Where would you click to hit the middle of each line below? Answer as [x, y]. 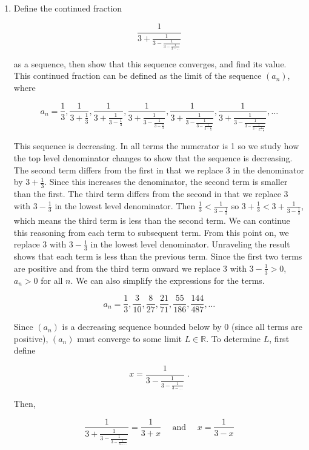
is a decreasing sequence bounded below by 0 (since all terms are [182, 327]
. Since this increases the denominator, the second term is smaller [166, 182]
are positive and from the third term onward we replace [117, 268]
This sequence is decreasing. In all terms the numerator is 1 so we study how [156, 146]
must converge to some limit [129, 338]
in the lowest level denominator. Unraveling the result [190, 244]
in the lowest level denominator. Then [125, 205]
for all [52, 280]
